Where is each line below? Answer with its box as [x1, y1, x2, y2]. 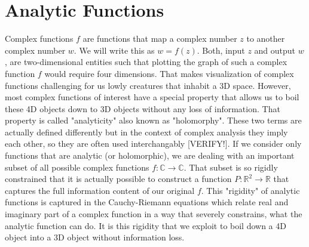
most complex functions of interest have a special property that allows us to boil [5, 91, 299, 103]
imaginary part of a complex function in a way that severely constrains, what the [5, 208, 302, 220]
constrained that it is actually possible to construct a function [5, 172, 232, 185]
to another [246, 32, 285, 45]
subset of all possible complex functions [5, 160, 149, 173]
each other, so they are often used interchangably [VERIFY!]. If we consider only [5, 137, 302, 150]
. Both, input [197, 44, 245, 56]
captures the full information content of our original [5, 184, 195, 196]
